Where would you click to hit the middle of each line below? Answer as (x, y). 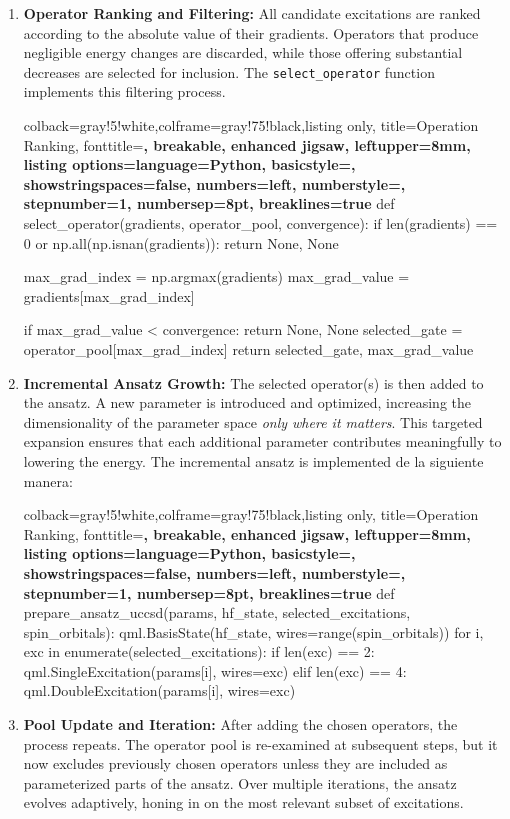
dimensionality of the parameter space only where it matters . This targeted (253, 421)
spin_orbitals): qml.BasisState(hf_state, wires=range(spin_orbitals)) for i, (253, 631)
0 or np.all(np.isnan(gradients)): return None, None (181, 242)
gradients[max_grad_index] (109, 295)
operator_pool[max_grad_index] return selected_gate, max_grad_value (248, 348)
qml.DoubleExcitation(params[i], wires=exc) (159, 690)
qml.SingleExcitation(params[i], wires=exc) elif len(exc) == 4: (215, 670)
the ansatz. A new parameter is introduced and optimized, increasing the (247, 402)
